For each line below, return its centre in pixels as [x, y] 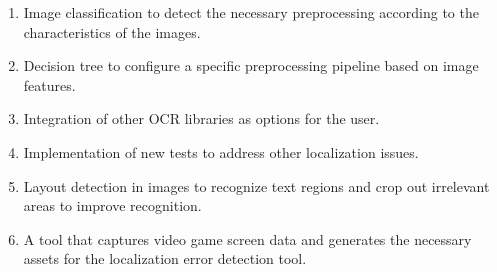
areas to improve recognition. [112, 205]
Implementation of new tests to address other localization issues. [221, 151]
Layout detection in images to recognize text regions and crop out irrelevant [256, 185]
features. [49, 84]
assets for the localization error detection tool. [165, 258]
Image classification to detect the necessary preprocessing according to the [251, 12]
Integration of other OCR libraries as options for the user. [201, 118]
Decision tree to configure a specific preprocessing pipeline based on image [251, 65]
